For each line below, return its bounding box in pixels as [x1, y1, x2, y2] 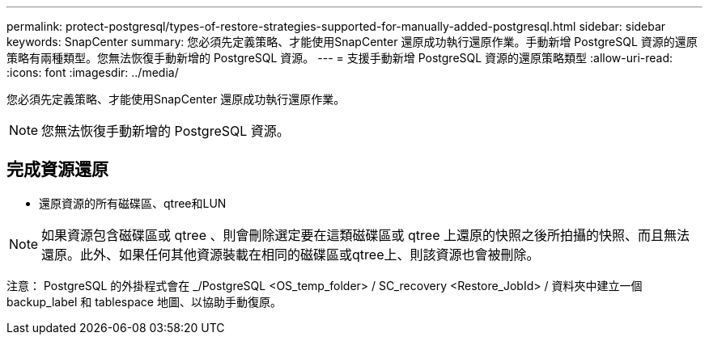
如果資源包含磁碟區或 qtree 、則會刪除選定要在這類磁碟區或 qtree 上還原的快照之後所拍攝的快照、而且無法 [41, 226, 690, 243]
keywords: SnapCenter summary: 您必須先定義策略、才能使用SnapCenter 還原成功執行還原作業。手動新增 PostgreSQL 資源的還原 [6, 35, 698, 48]
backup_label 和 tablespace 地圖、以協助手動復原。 [6, 294, 282, 309]
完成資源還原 [6, 159, 108, 180]
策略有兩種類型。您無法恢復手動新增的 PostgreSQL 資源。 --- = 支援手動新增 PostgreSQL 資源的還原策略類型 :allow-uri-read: [6, 51, 673, 65]
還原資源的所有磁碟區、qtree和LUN [39, 196, 227, 210]
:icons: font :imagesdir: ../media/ [6, 65, 179, 79]
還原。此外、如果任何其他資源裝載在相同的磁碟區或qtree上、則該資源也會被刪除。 [41, 246, 540, 263]
